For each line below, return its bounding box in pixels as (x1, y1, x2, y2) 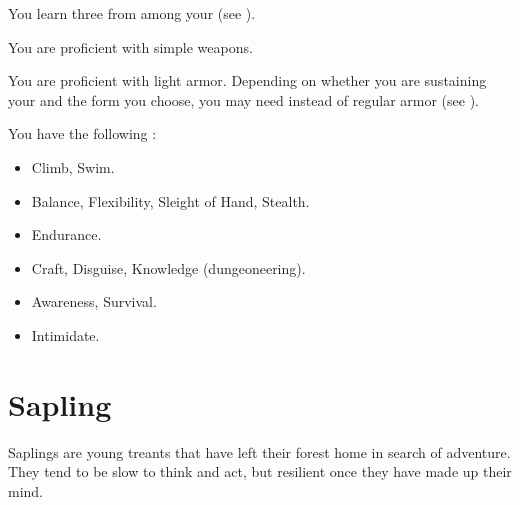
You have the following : (8, 123, 157, 144)
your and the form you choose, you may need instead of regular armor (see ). (8, 89, 480, 110)
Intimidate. (31, 324, 100, 345)
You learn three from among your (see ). (8, 3, 256, 23)
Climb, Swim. (31, 156, 115, 177)
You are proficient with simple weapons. (8, 36, 253, 57)
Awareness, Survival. (31, 291, 157, 312)
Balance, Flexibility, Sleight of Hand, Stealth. (31, 190, 310, 211)
